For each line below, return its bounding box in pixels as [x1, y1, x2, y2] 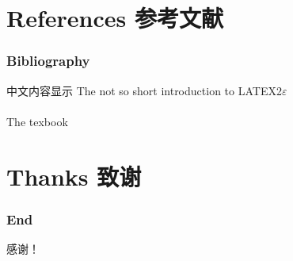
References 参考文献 [6, 2, 223, 34]
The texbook [6, 113, 68, 129]
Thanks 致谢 [6, 159, 142, 192]
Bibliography [6, 51, 90, 71]
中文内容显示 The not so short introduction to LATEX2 [6, 82, 282, 98]
